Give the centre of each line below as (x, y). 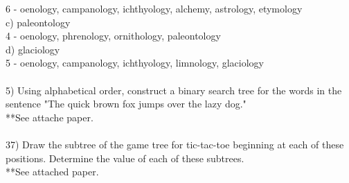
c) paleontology (38, 22)
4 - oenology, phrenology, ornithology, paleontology (113, 36)
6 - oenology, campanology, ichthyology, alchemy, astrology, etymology (154, 8)
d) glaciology (33, 49)
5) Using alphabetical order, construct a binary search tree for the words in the (174, 90)
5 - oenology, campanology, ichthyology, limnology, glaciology (135, 63)
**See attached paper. (52, 172)
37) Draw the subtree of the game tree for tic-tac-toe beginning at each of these (175, 144)
